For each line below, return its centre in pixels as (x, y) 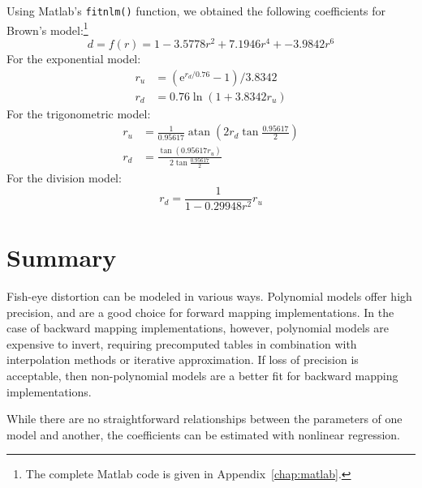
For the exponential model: (74, 58)
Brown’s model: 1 (47, 28)
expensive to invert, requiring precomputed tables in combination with (182, 343)
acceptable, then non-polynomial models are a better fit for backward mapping (202, 375)
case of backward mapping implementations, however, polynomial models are (198, 328)
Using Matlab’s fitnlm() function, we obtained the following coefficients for (196, 11)
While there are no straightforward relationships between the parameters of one (205, 419)
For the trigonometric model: (79, 113)
